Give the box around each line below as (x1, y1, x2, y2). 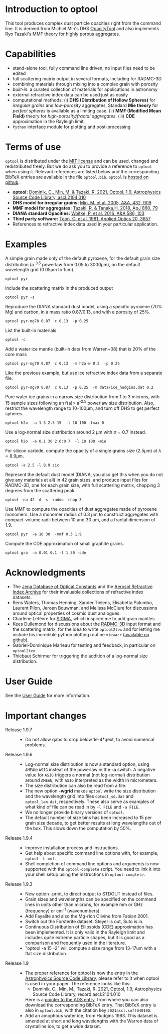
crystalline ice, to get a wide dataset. (25, 1023, 101, 1029)
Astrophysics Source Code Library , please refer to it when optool (25, 975, 159, 981)
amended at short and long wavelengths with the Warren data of (25, 1018, 158, 1024)
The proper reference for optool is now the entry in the (25, 970, 138, 976)
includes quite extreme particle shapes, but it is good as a (25, 934, 144, 940)
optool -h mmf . (25, 855, 56, 861)
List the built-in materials (5, 327, 57, 333)
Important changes (5, 710, 87, 722)
